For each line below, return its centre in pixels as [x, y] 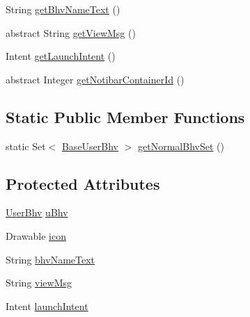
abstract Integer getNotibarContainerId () [95, 79]
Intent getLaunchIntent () [61, 56]
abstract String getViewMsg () [71, 32]
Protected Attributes [83, 183]
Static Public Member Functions [125, 116]
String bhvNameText [50, 259]
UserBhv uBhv [37, 212]
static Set [26, 146]
